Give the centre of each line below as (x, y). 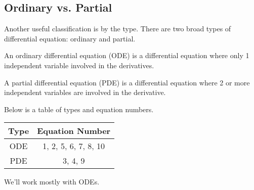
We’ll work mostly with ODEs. (52, 182)
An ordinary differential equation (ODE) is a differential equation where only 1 (127, 55)
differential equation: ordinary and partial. (70, 38)
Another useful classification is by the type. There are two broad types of (118, 29)
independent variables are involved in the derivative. (85, 92)
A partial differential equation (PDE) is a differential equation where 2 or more (127, 82)
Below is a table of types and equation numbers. (79, 109)
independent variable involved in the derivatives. (79, 65)
